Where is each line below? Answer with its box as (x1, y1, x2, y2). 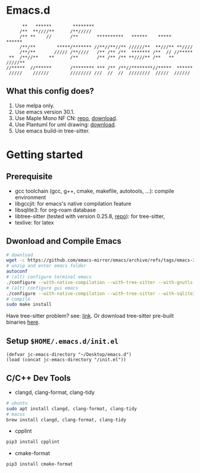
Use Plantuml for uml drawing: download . (14, 121, 117, 128)
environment (14, 194, 46, 201)
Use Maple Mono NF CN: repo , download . (14, 114, 118, 122)
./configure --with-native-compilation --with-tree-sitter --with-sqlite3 (6, 291, 196, 297)
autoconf (6, 269, 28, 275)
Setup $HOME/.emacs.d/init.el (6, 336, 119, 346)
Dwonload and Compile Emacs (6, 236, 122, 247)
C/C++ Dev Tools (6, 373, 71, 383)
